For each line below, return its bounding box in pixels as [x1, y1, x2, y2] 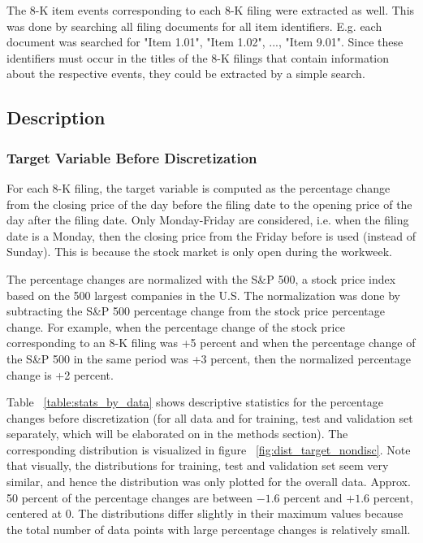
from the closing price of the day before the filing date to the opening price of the [6, 195, 412, 212]
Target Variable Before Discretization [6, 147, 257, 167]
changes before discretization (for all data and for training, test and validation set [6, 409, 413, 426]
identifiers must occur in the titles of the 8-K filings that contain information [6, 49, 390, 66]
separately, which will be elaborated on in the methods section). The [6, 425, 348, 442]
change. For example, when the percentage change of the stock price [6, 318, 345, 335]
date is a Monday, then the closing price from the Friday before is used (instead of [6, 227, 416, 244]
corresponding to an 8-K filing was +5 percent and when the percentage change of [6, 334, 416, 351]
